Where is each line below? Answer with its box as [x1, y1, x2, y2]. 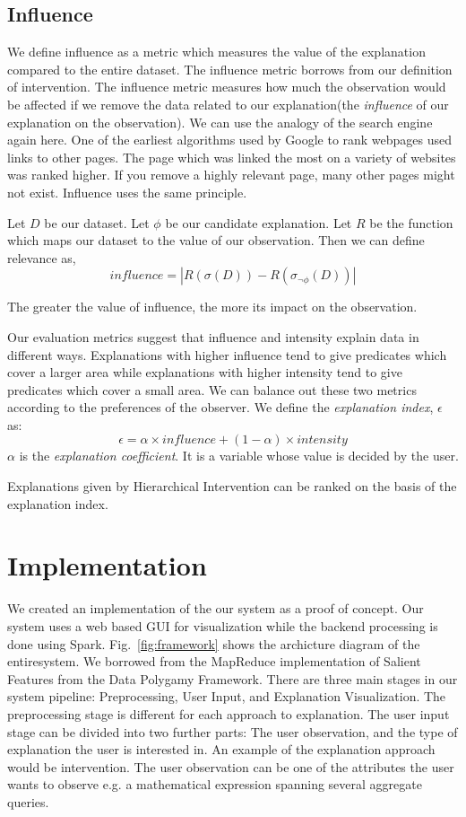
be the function [369, 213, 453, 232]
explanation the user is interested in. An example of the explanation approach [7, 740, 436, 759]
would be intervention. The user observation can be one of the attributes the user [7, 757, 454, 776]
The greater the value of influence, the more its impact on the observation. [7, 297, 418, 316]
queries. [7, 792, 49, 811]
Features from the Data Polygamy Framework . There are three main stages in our [7, 669, 458, 688]
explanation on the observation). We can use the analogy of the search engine [7, 112, 433, 131]
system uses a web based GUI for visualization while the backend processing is [7, 616, 438, 635]
